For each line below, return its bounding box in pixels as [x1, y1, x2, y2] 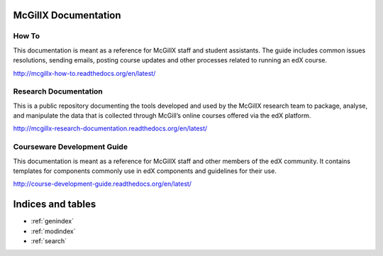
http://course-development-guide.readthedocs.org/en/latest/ [13, 179, 191, 188]
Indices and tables [13, 199, 96, 211]
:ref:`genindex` [30, 217, 74, 226]
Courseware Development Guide [13, 142, 128, 152]
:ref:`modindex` [30, 227, 76, 235]
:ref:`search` [30, 237, 67, 245]
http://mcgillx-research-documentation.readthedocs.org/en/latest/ [13, 124, 208, 133]
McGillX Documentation [13, 9, 121, 21]
